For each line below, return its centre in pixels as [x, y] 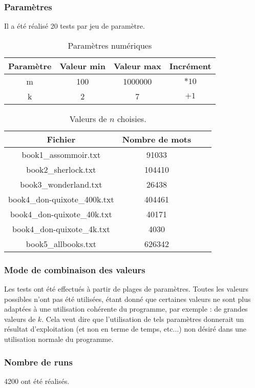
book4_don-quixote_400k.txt [61, 199]
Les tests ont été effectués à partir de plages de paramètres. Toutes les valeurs [126, 289]
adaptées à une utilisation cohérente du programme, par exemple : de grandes [126, 309]
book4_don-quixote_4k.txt [61, 229]
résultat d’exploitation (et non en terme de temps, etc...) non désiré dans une [125, 329]
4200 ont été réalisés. [37, 381]
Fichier [61, 139]
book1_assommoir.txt [61, 154]
